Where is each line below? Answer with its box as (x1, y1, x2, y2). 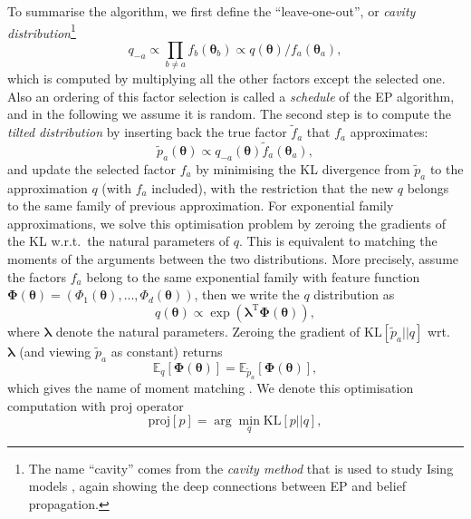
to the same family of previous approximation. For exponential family (7, 196, 394, 215)
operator (136, 396, 184, 415)
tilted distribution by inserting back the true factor (7, 122, 287, 142)
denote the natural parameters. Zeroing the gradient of (55, 321, 360, 340)
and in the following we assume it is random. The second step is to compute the (7, 104, 452, 123)
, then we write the (194, 285, 300, 304)
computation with (7, 396, 106, 415)
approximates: (350, 122, 428, 142)
